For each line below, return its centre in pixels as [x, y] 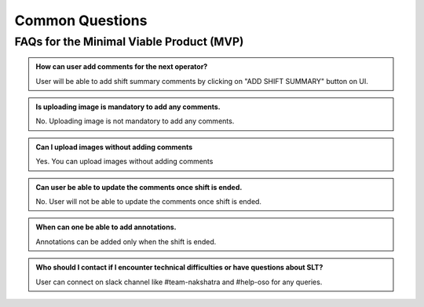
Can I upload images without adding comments [114, 147]
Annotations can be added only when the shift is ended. [126, 241]
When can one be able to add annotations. [106, 227]
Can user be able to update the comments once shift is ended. [139, 187]
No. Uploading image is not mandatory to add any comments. [135, 121]
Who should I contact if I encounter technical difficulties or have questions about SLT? [179, 268]
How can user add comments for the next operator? [122, 67]
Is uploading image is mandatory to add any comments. [128, 107]
